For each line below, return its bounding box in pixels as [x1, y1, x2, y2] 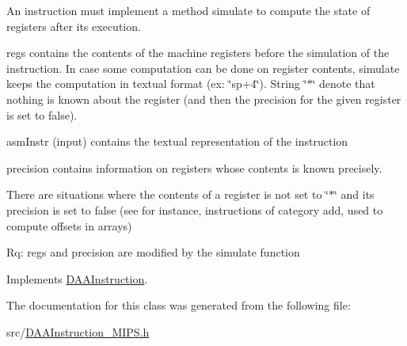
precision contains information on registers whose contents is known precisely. [6, 159, 382, 176]
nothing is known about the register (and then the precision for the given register [6, 90, 401, 107]
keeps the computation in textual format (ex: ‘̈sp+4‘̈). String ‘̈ [6, 75, 307, 92]
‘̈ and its [333, 186, 375, 203]
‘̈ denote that [312, 75, 375, 92]
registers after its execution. [6, 17, 141, 34]
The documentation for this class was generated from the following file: [6, 297, 351, 314]
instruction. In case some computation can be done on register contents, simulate [6, 59, 400, 76]
